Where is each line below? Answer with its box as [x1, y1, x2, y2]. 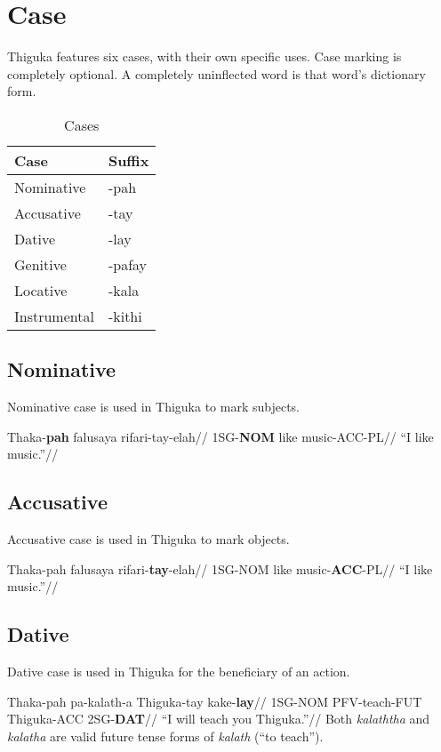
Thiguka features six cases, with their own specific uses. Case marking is [7, 47, 402, 66]
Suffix [108, 149, 149, 171]
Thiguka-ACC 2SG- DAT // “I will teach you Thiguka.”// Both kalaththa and [7, 709, 430, 728]
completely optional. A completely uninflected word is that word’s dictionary [7, 64, 426, 83]
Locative [14, 279, 68, 300]
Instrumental [14, 305, 94, 326]
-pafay [108, 253, 148, 275]
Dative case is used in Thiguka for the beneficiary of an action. [7, 662, 350, 681]
